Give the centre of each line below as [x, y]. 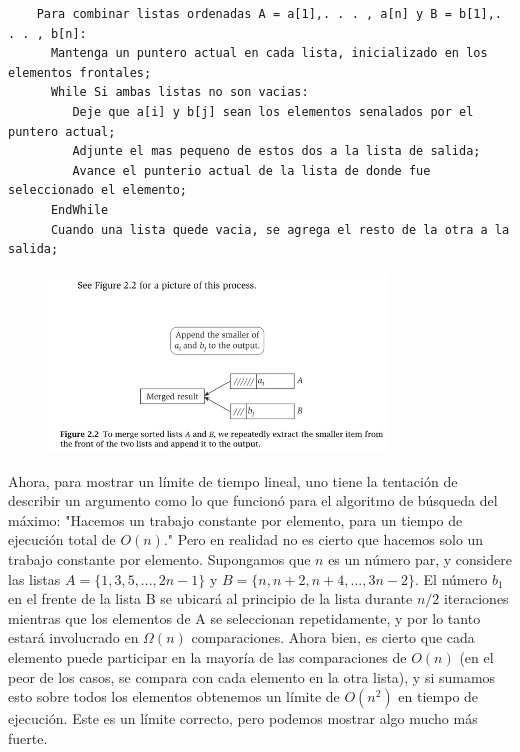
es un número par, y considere [420, 559]
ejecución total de [62, 539]
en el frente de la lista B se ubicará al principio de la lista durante [210, 598]
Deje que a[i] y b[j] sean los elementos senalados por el [273, 111]
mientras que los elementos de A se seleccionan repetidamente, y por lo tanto [244, 617]
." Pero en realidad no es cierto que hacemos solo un [323, 539]
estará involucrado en [73, 637]
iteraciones [476, 598]
